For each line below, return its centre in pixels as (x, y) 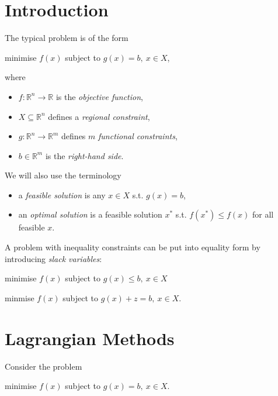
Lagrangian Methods (90, 338)
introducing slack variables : (53, 258)
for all (263, 214)
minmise (20, 297)
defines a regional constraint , (99, 116)
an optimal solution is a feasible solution (90, 214)
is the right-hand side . (84, 155)
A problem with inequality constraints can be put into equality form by (133, 247)
